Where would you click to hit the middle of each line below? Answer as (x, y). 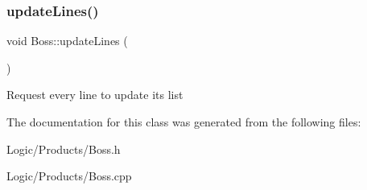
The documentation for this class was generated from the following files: (184, 122)
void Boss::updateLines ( (67, 41)
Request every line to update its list (95, 95)
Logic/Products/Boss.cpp (69, 176)
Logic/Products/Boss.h (64, 149)
